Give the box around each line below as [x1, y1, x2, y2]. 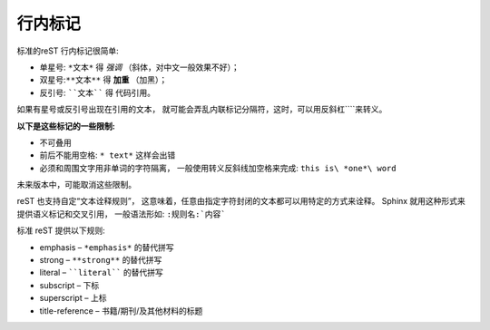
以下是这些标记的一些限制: [16, 121, 115, 131]
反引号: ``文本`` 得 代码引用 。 [39, 87, 156, 98]
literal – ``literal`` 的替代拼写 [39, 267, 163, 278]
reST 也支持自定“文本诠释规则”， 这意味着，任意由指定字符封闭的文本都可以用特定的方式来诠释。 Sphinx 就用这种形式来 [16, 196, 466, 207]
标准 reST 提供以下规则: [16, 225, 106, 236]
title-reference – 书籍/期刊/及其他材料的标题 [39, 305, 203, 316]
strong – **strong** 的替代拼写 [39, 255, 162, 266]
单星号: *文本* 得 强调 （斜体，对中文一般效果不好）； [39, 62, 240, 73]
